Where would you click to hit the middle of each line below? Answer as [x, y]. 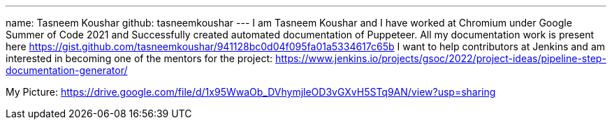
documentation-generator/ [67, 70]
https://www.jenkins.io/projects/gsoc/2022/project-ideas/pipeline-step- [440, 58]
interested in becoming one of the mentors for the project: [139, 58]
